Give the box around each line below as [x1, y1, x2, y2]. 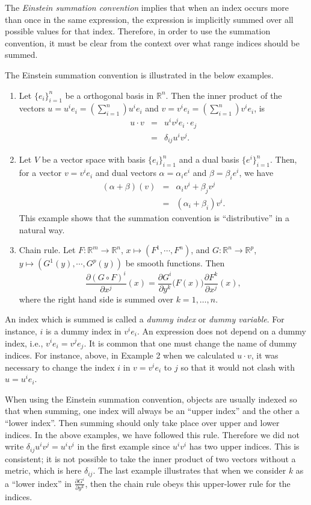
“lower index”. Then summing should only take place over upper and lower [5, 416, 280, 428]
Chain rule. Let [19, 243, 76, 256]
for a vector [19, 166, 62, 179]
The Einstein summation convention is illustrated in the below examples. [5, 68, 274, 81]
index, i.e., [5, 336, 43, 349]
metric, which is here [5, 464, 82, 477]
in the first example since [77, 440, 170, 453]
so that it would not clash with [180, 360, 295, 373]
